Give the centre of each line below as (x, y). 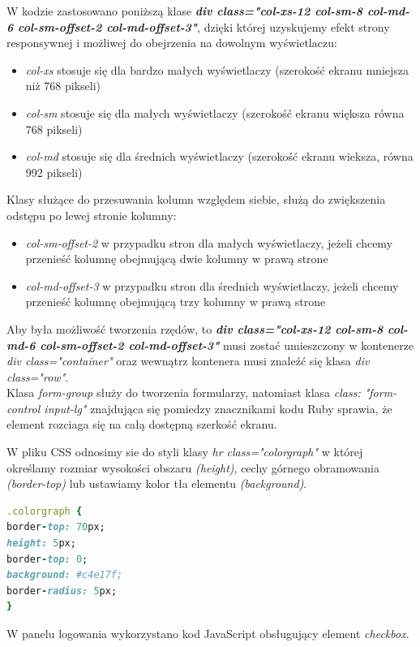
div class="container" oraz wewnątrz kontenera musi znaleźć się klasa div (188, 361)
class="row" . (38, 376)
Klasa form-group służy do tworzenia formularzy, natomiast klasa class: (184, 393)
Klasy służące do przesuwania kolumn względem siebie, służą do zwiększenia (196, 199)
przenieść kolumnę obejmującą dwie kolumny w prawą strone (177, 259)
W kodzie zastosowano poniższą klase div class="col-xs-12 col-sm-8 (185, 11)
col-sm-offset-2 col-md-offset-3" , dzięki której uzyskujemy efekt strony (204, 26)
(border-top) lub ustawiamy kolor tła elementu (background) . (157, 483)
